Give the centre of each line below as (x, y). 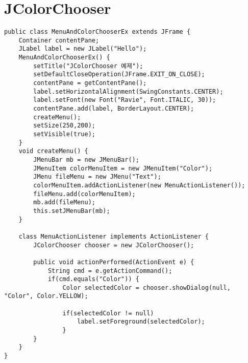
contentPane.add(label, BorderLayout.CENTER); (114, 109)
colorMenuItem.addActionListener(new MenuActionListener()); (139, 185)
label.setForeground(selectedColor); (141, 322)
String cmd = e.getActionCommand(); (110, 271)
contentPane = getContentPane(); (90, 83)
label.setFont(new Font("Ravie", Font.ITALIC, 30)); (125, 100)
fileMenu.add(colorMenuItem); (84, 194)
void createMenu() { (53, 151)
